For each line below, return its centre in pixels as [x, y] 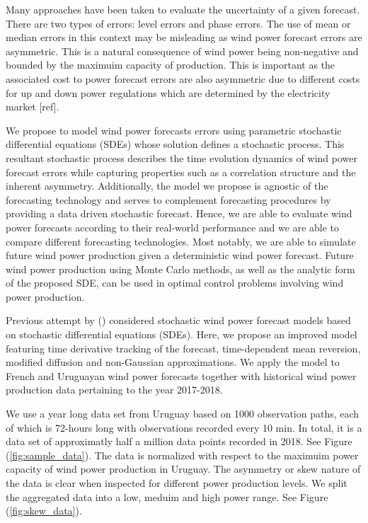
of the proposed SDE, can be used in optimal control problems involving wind [175, 283]
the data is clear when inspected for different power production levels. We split [177, 483]
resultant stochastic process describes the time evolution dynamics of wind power [182, 157]
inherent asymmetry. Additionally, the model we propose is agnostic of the [167, 186]
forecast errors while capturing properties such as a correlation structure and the [181, 172]
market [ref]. [33, 107]
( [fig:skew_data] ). [44, 511]
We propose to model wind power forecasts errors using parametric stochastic [174, 130]
